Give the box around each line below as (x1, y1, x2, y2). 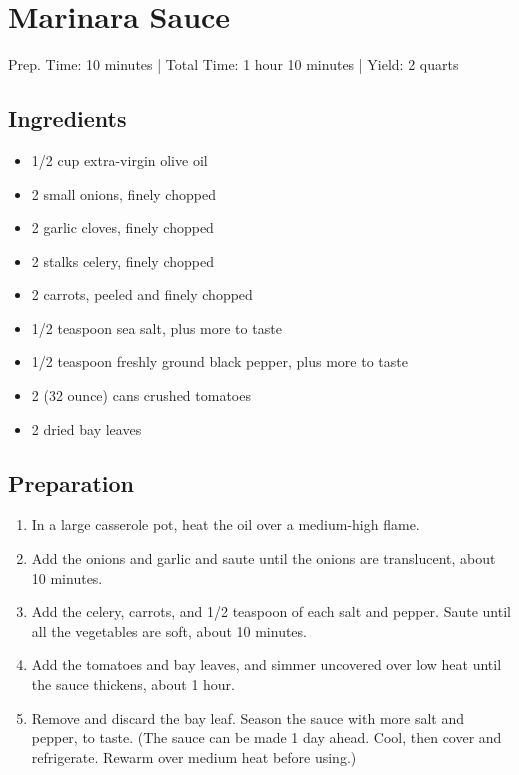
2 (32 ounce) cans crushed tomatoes (31, 385, 251, 406)
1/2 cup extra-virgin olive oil (31, 149, 208, 170)
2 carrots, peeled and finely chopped (31, 284, 253, 305)
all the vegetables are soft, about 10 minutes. (31, 620, 307, 641)
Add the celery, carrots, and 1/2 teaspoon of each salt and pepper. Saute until (31, 601, 511, 622)
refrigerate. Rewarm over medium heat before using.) (31, 746, 357, 767)
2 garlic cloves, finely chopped (31, 217, 214, 238)
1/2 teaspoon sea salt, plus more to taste (31, 317, 282, 338)
